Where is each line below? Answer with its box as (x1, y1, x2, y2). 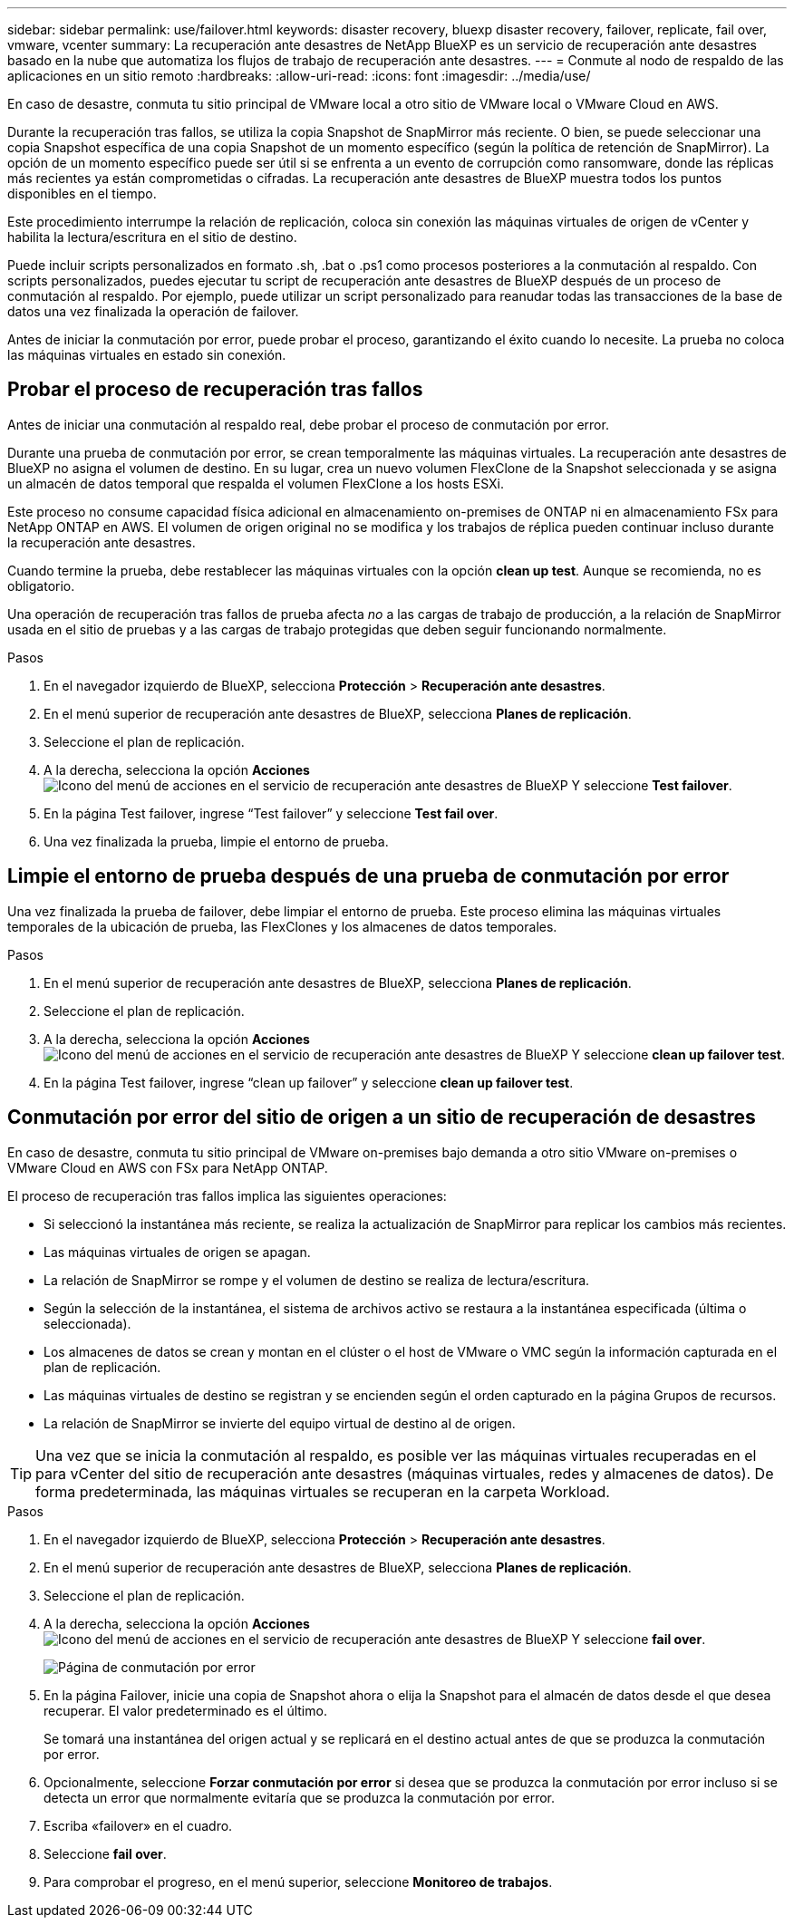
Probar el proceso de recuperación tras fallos (7, 378, 423, 401)
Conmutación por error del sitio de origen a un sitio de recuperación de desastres (7, 1106, 756, 1129)
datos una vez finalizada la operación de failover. (7, 304, 299, 319)
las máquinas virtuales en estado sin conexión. (7, 347, 286, 363)
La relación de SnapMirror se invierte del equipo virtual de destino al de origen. (44, 1415, 516, 1431)
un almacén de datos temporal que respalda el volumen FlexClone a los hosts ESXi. (7, 475, 504, 491)
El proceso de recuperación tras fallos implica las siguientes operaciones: (7, 1187, 447, 1204)
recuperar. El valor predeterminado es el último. (44, 1702, 327, 1718)
